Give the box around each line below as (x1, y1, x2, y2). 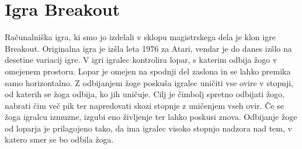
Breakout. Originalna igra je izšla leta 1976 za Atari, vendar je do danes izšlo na (5, 42, 292, 54)
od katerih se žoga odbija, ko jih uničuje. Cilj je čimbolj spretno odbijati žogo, (5, 88, 285, 100)
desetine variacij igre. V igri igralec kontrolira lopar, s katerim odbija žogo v (5, 54, 277, 66)
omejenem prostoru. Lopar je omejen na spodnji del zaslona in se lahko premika (5, 65, 291, 77)
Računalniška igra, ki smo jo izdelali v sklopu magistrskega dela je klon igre (5, 31, 276, 43)
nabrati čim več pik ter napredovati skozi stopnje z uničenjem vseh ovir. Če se (5, 99, 284, 111)
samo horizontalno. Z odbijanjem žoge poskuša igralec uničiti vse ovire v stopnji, (5, 76, 294, 88)
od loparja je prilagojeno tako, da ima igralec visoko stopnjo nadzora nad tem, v (5, 122, 292, 134)
